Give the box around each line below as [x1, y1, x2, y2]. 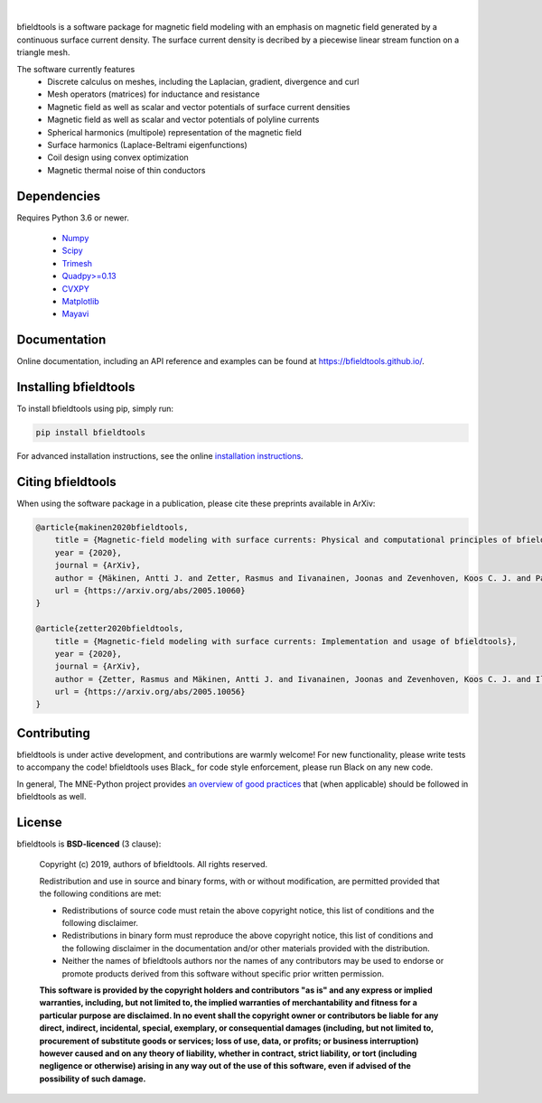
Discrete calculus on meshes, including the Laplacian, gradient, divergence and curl [47, 76, 360, 87]
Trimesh [61, 257, 93, 268]
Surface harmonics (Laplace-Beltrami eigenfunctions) [47, 139, 248, 150]
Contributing [16, 725, 90, 741]
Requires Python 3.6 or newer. [16, 212, 130, 223]
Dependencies [16, 188, 101, 203]
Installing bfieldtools [16, 379, 135, 395]
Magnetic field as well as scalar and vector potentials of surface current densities [47, 101, 350, 112]
